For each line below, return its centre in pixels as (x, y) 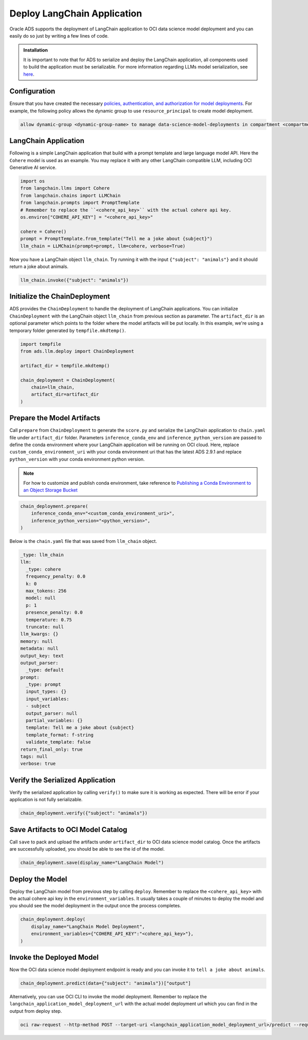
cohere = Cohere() (43, 231)
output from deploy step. (36, 1011)
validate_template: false (58, 742)
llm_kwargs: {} (39, 634)
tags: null (34, 756)
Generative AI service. (33, 168)
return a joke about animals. (39, 266)
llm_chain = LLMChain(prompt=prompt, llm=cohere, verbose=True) (103, 246)
